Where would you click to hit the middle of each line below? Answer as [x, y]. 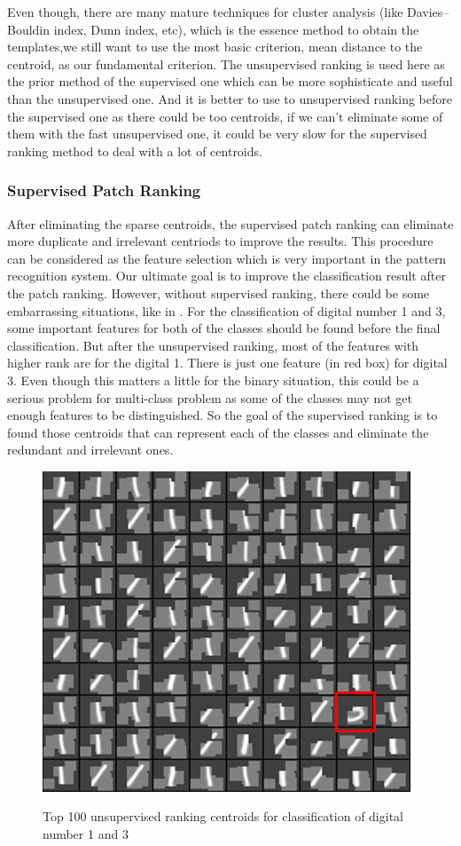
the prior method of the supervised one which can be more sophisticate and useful [230, 81]
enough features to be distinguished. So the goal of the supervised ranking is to [223, 415]
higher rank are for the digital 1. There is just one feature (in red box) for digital [227, 363]
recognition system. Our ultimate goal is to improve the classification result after [227, 276]
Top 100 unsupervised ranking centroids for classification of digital [223, 816]
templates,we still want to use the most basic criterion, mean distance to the [215, 47]
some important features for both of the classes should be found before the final [224, 328]
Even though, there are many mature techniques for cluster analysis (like [205, 12]
